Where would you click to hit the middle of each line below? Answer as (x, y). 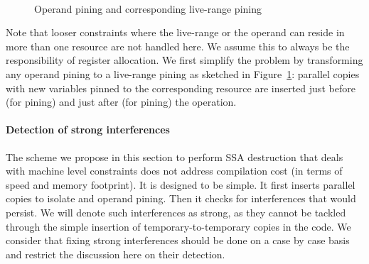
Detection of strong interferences (88, 130)
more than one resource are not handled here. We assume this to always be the (178, 46)
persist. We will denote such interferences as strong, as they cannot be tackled (176, 212)
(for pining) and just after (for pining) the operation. (121, 102)
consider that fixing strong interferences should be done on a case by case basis (178, 240)
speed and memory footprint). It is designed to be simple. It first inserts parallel (181, 184)
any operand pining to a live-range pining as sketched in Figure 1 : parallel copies (183, 73)
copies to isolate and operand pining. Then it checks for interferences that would (181, 198)
